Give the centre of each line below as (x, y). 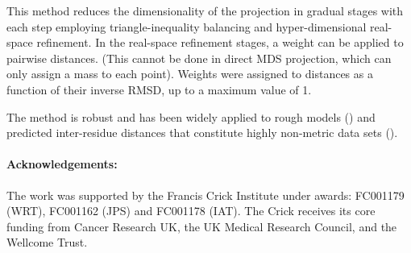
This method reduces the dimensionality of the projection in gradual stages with (205, 10)
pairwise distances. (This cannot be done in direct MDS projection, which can (199, 58)
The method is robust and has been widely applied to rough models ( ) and (191, 116)
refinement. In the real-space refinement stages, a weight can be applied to (220, 42)
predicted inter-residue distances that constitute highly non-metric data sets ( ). (202, 133)
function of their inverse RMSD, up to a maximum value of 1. (159, 89)
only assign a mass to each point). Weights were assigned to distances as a (190, 74)
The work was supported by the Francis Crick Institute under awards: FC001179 (205, 195)
